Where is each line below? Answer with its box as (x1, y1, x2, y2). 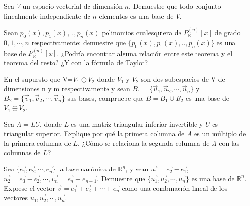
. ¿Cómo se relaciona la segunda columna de (77, 138, 210, 148)
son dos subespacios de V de (141, 74, 225, 84)
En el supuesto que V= (4, 74, 73, 84)
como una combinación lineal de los (122, 183, 228, 193)
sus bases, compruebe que (67, 93, 144, 103)
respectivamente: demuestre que (31, 37, 126, 47)
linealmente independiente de (4, 10, 90, 20)
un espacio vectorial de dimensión (22, 1, 123, 11)
